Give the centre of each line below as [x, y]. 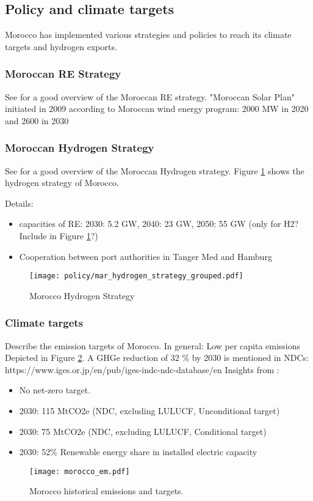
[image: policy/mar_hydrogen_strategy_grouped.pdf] [136, 276]
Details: [19, 203]
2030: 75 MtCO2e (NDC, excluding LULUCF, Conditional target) [143, 431]
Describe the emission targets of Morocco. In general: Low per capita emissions [153, 345]
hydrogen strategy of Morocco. [62, 183]
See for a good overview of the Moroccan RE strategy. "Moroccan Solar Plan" [150, 96]
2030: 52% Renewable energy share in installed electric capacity [138, 452]
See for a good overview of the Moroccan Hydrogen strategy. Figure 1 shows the [155, 170]
